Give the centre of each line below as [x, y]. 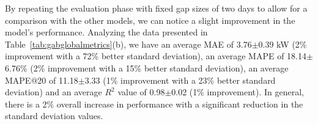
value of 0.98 [141, 92]
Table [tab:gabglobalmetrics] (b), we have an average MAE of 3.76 [128, 44]
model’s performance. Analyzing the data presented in [106, 32]
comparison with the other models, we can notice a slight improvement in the [150, 20]
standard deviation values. [54, 116]
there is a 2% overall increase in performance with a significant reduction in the [154, 104]
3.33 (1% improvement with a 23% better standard [180, 80]
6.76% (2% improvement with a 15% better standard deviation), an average [147, 67]
